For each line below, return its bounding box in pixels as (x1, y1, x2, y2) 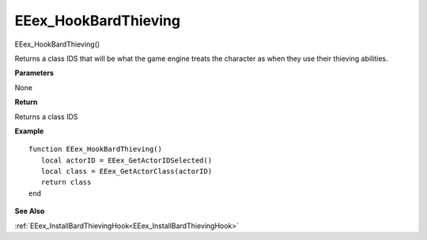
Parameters (14, 68, 55, 78)
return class (40, 178, 92, 187)
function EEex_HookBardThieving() (28, 144, 162, 154)
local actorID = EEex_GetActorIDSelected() (40, 156, 213, 165)
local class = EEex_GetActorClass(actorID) (40, 167, 213, 176)
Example (14, 126, 44, 136)
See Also (14, 206, 45, 216)
